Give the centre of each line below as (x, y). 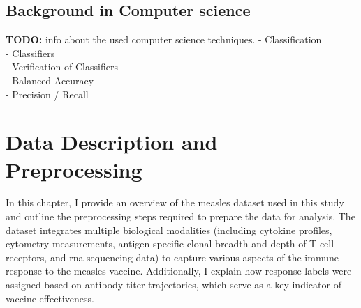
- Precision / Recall (47, 94)
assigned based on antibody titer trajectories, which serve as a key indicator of (174, 285)
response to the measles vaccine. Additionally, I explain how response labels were (179, 271)
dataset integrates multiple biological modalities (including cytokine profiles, (169, 230)
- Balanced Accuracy (50, 80)
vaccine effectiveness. (50, 298)
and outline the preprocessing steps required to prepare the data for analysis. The (180, 216)
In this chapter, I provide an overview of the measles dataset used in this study (175, 202)
